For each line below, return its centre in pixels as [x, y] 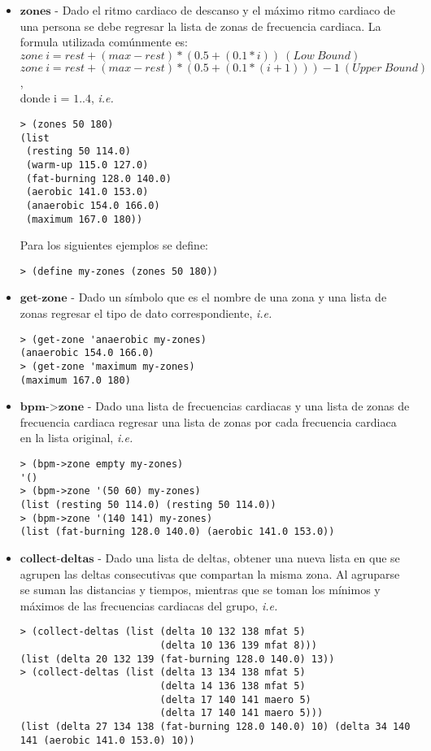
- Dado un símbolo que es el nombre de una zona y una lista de [229, 297]
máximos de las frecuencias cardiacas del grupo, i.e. [149, 605]
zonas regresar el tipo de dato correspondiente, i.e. [146, 313]
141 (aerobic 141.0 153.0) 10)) [107, 740]
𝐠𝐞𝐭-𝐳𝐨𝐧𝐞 [44, 299]
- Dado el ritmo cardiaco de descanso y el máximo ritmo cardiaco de [225, 10]
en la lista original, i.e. [76, 438]
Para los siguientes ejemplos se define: [114, 245]
